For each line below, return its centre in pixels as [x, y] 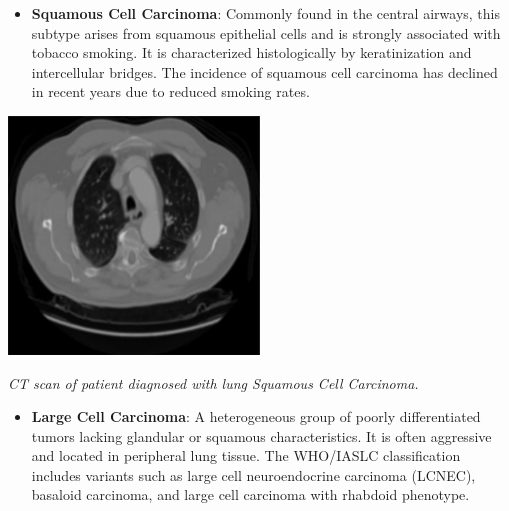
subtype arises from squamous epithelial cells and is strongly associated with [266, 32]
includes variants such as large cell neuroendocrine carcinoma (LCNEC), [253, 474]
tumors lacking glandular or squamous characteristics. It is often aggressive [261, 435]
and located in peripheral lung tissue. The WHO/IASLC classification [246, 455]
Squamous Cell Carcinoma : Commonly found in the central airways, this [265, 13]
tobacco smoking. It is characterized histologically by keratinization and [251, 52]
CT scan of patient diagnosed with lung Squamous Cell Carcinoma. [213, 382]
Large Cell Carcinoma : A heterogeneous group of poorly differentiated [256, 416]
